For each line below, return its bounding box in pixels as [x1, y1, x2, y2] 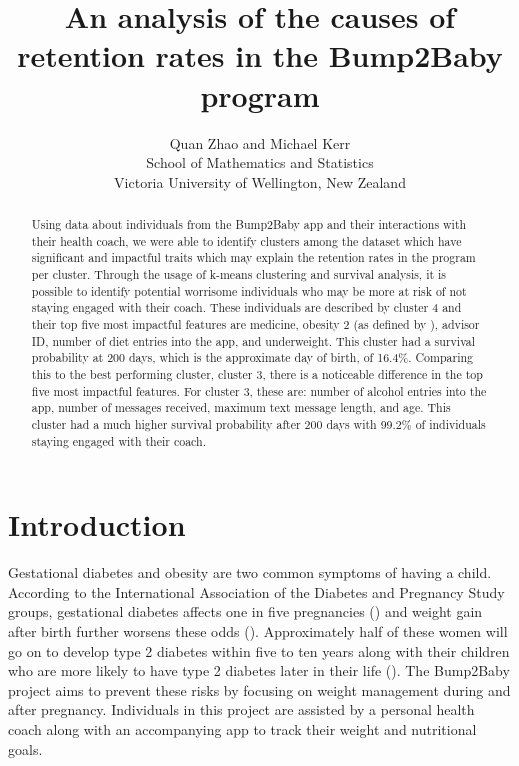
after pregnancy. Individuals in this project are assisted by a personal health [8, 699, 475, 720]
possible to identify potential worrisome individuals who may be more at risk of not [31, 282, 467, 299]
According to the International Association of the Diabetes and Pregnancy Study [8, 581, 505, 602]
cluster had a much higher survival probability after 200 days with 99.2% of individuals [31, 415, 486, 432]
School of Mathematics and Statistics [146, 152, 374, 173]
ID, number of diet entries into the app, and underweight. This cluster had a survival [31, 332, 476, 349]
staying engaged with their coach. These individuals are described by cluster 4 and [31, 299, 462, 316]
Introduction [8, 504, 186, 545]
